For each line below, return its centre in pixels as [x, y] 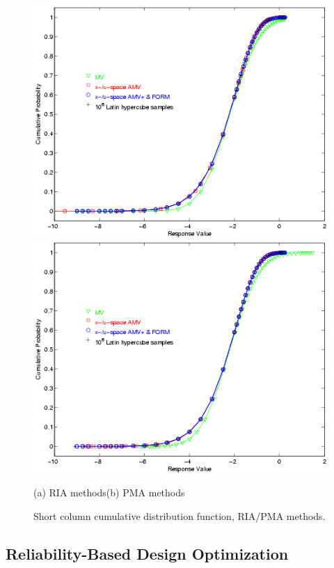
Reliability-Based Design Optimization [147, 554]
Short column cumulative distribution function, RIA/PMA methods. [180, 516]
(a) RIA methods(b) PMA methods [109, 492]
